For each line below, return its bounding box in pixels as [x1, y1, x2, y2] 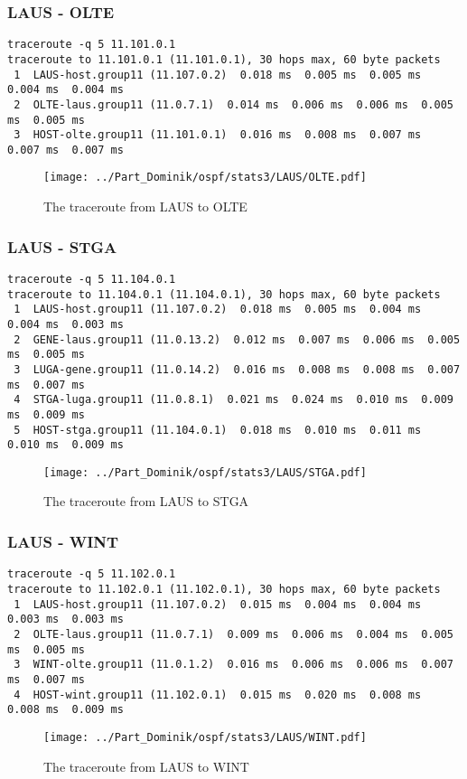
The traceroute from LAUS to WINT [43, 756, 249, 775]
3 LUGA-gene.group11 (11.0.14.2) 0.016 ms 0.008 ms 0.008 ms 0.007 [14, 362, 461, 376]
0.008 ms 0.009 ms [7, 703, 124, 717]
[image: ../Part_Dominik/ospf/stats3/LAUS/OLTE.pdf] [43, 171, 367, 184]
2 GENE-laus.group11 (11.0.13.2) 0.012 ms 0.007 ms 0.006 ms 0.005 [14, 333, 461, 346]
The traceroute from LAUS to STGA [43, 492, 249, 511]
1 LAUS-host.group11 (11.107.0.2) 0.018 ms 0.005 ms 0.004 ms [14, 303, 422, 316]
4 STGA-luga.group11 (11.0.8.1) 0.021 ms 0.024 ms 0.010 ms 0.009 [14, 393, 453, 407]
